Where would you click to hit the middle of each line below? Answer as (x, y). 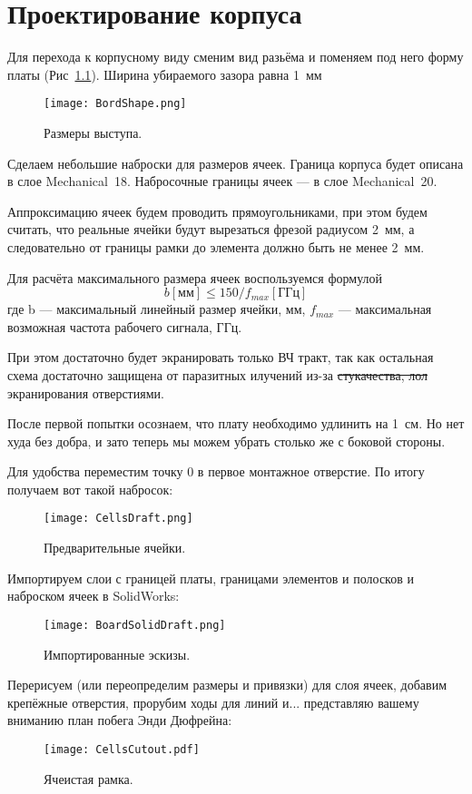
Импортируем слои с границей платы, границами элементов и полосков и (211, 578)
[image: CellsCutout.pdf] (122, 749)
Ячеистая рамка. (88, 778)
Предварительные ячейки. (115, 548)
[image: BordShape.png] (115, 104)
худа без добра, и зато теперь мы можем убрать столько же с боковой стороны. (226, 441)
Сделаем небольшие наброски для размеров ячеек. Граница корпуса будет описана (236, 163)
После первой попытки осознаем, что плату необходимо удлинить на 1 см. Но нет (236, 423)
